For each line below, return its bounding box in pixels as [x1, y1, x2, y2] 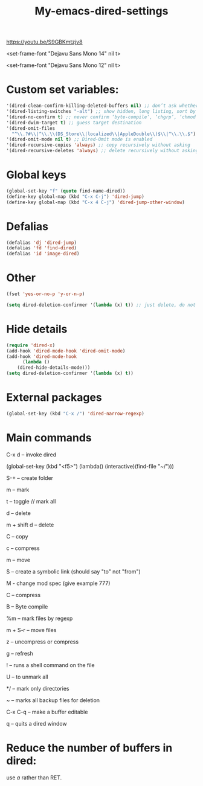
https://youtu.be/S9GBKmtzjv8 [6, 38, 83, 46]
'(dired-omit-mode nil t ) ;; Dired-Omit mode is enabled [6, 136, 153, 142]
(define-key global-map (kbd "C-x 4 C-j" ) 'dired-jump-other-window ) [6, 199, 185, 205]
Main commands [6, 431, 92, 444]
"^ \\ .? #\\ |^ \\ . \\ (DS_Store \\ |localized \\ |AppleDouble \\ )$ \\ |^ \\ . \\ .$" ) [11, 131, 196, 137]
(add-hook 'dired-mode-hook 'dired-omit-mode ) [6, 348, 126, 354]
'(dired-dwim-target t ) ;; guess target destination [6, 120, 142, 126]
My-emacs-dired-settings [34, 4, 169, 18]
